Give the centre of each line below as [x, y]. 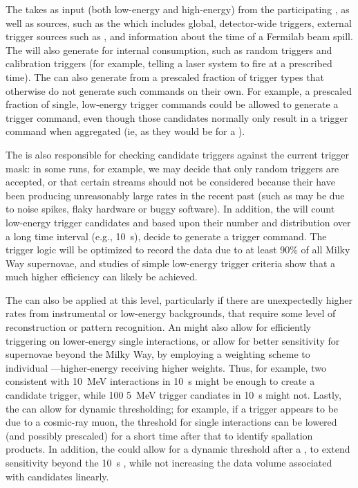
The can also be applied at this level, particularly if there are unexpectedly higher [179, 299]
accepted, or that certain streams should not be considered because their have [170, 182]
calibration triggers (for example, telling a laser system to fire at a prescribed [169, 63]
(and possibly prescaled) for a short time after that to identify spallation [159, 435]
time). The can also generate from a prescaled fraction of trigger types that [165, 76]
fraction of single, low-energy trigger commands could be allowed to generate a [172, 104]
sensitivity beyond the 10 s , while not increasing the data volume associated [169, 462]
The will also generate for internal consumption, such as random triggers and [169, 49]
